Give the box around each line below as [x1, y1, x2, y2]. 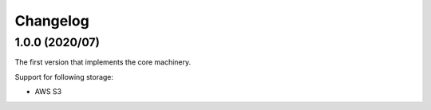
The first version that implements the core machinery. [14, 57, 192, 67]
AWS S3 [34, 87, 62, 96]
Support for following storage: [14, 72, 114, 81]
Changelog [14, 12, 89, 29]
